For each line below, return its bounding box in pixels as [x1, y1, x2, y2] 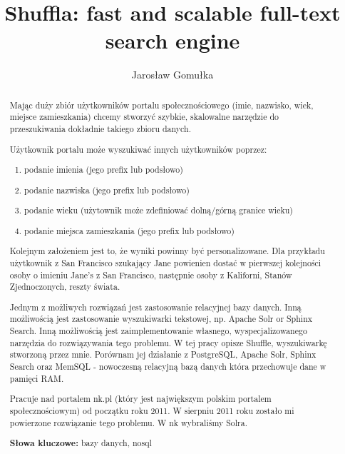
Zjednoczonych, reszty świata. [9, 281, 120, 293]
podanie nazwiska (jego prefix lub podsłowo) [24, 183, 190, 196]
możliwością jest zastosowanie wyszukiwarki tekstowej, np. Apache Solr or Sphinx [9, 313, 313, 325]
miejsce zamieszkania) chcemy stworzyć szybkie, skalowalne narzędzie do [9, 111, 279, 123]
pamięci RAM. [9, 372, 64, 384]
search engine [105, 26, 240, 55]
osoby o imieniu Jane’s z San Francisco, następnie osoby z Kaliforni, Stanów [9, 268, 292, 281]
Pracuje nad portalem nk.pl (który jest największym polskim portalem [9, 393, 272, 405]
